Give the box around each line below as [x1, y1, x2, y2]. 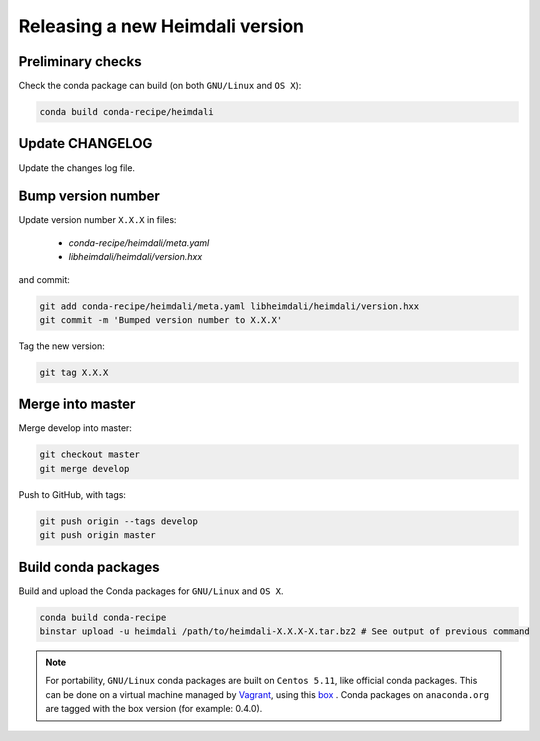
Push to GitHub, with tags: [18, 488, 127, 500]
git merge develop [39, 463, 130, 474]
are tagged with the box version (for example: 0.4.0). [45, 703, 263, 715]
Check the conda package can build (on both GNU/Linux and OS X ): [18, 80, 302, 92]
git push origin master [39, 530, 157, 541]
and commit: [18, 273, 70, 285]
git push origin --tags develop [39, 515, 199, 527]
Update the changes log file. [18, 161, 135, 174]
